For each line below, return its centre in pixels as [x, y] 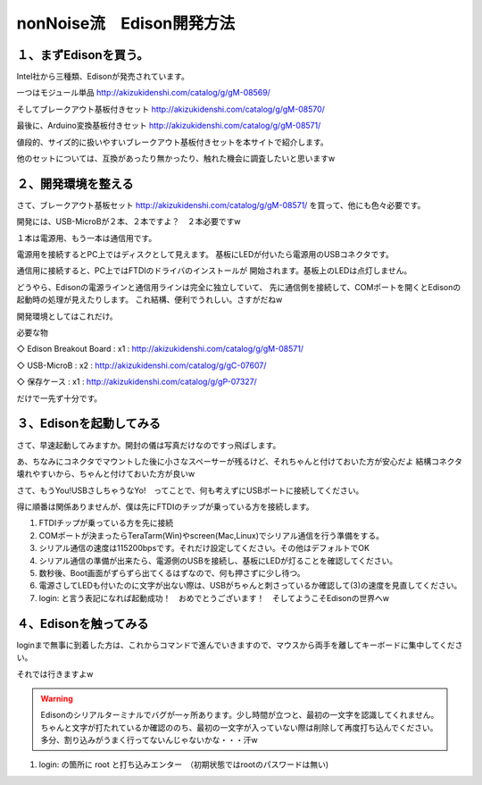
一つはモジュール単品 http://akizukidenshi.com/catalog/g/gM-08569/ [144, 93]
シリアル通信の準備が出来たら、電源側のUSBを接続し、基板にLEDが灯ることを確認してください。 [218, 560]
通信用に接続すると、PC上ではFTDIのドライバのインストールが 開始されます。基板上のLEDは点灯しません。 [214, 271]
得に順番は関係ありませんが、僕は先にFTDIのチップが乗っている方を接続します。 [165, 507]
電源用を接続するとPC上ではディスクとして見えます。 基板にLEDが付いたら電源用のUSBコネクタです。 [205, 255]
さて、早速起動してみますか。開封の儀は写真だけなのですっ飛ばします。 [149, 445]
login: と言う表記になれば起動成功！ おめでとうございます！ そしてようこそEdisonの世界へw [214, 597]
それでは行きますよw [55, 673]
